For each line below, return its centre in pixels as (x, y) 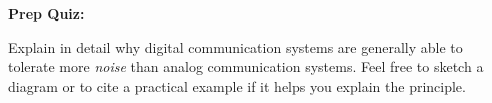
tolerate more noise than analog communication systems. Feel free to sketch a (246, 66)
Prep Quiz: (46, 13)
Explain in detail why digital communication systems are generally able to (235, 46)
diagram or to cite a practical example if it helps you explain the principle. (237, 85)
